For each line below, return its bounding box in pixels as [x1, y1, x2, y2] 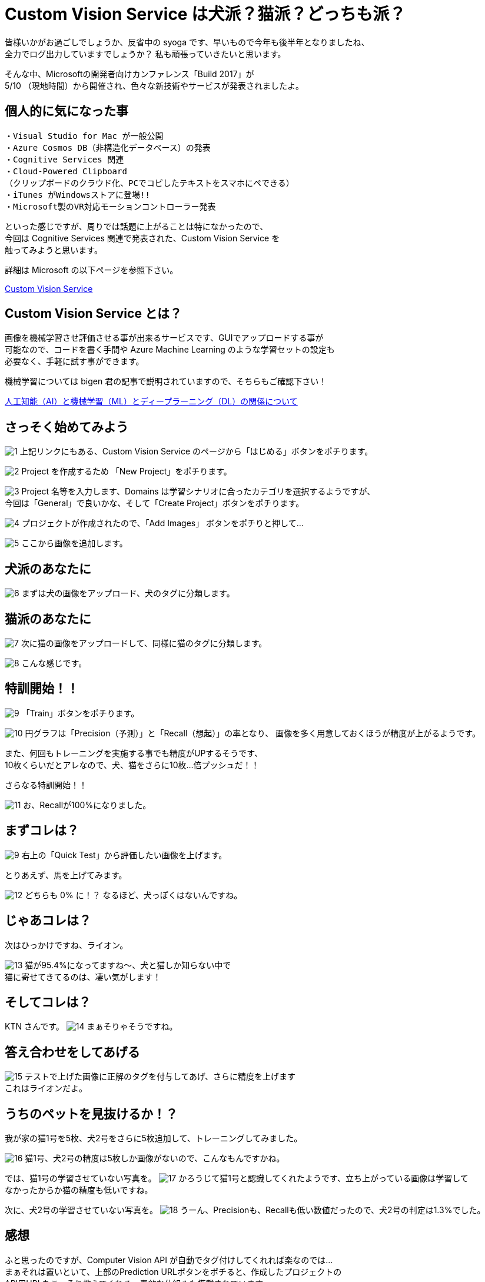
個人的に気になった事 [5, 104, 128, 119]
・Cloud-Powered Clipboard [5, 166, 127, 176]
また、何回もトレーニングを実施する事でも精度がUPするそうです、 [5, 748, 263, 758]
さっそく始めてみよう [5, 419, 128, 434]
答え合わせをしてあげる [5, 1044, 140, 1060]
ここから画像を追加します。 [21, 538, 128, 549]
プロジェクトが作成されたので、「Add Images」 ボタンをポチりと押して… [21, 518, 304, 529]
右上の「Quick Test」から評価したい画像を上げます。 [21, 849, 227, 860]
